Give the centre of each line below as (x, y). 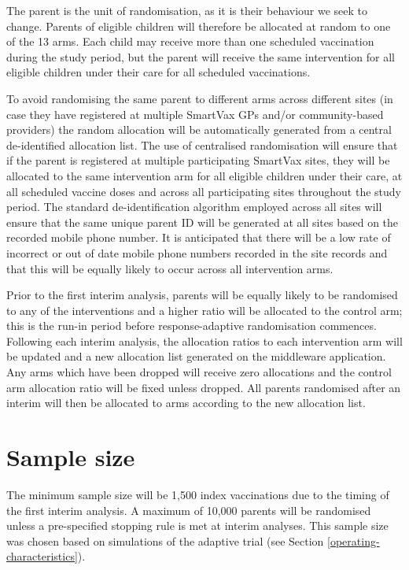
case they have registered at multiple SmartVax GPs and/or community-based (195, 114)
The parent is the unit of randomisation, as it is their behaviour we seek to (187, 10)
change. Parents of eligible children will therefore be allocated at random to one (199, 26)
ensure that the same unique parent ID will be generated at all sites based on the (203, 222)
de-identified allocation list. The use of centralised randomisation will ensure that (202, 144)
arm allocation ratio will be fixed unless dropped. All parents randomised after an (204, 387)
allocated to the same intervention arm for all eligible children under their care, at (204, 175)
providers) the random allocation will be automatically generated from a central (199, 130)
